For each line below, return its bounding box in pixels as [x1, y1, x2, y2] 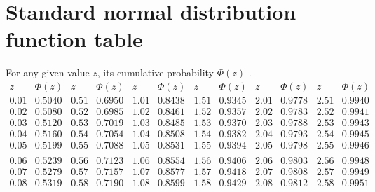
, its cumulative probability [97, 65, 214, 80]
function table [6, 25, 143, 53]
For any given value [6, 65, 90, 80]
